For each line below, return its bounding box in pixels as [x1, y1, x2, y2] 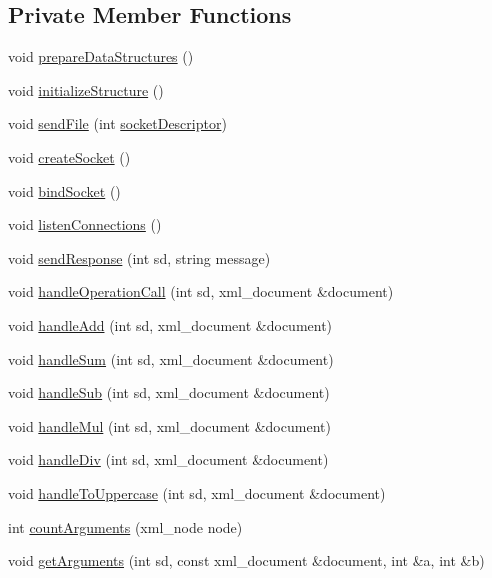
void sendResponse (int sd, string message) [8, 247, 271, 268]
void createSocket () [8, 146, 131, 167]
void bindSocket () [8, 180, 121, 201]
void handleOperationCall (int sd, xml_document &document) [8, 281, 394, 302]
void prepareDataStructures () [8, 46, 194, 67]
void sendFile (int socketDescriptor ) [8, 113, 227, 134]
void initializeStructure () [8, 79, 164, 100]
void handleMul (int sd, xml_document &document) [8, 415, 331, 436]
